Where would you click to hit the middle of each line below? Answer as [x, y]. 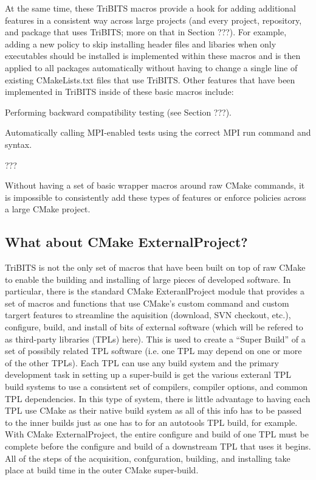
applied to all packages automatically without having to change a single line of [151, 67]
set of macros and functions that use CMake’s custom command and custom [147, 303]
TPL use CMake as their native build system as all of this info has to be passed [153, 410]
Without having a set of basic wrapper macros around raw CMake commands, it [155, 185]
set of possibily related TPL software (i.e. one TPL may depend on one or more [153, 351]
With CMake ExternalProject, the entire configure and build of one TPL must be [157, 434]
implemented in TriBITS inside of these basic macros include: [119, 92]
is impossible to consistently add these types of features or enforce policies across [156, 197]
